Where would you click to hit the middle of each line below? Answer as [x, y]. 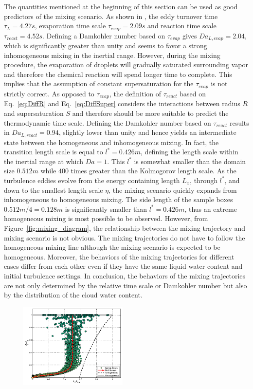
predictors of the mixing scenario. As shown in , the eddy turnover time [111, 16]
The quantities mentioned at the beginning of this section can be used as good [121, 6]
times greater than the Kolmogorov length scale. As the [154, 171]
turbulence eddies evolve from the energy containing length [92, 180]
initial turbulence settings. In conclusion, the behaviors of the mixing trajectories [125, 275]
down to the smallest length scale [54, 190]
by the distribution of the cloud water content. [73, 295]
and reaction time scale [182, 26]
